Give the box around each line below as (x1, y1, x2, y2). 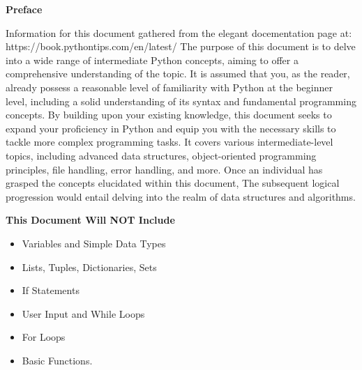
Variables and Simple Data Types (22, 236, 166, 250)
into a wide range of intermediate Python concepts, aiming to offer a (6, 52, 299, 67)
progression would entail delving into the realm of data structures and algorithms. (6, 189, 356, 203)
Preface (6, 2, 43, 16)
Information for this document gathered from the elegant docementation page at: (6, 25, 352, 40)
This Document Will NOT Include (6, 213, 175, 227)
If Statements (22, 283, 80, 298)
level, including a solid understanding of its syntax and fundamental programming (6, 93, 356, 108)
